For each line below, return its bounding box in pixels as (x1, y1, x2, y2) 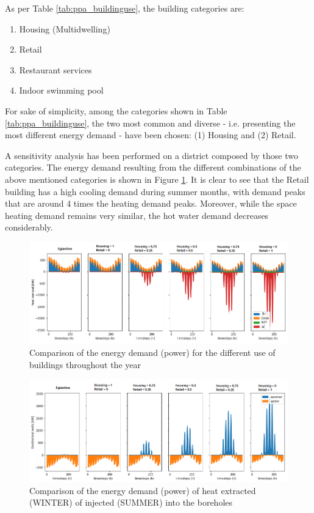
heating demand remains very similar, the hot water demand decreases (5, 209, 269, 221)
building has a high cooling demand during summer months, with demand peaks (5, 185, 305, 197)
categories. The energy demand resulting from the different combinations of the (5, 161, 301, 174)
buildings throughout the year (29, 358, 141, 371)
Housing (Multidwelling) (19, 22, 110, 35)
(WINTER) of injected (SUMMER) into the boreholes (29, 496, 233, 509)
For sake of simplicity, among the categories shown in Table (5, 104, 227, 117)
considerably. (5, 221, 53, 234)
